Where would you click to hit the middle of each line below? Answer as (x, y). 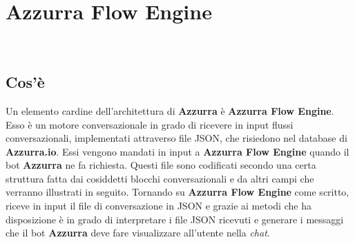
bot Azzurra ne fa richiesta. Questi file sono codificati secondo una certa (161, 165)
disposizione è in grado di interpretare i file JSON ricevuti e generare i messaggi (175, 219)
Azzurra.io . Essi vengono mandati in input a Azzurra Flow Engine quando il (177, 151)
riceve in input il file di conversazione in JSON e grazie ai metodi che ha (159, 206)
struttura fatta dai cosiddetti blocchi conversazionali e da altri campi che (160, 178)
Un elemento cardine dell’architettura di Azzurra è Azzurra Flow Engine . (170, 110)
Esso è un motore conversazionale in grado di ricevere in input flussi (150, 124)
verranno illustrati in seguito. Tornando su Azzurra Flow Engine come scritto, (177, 192)
